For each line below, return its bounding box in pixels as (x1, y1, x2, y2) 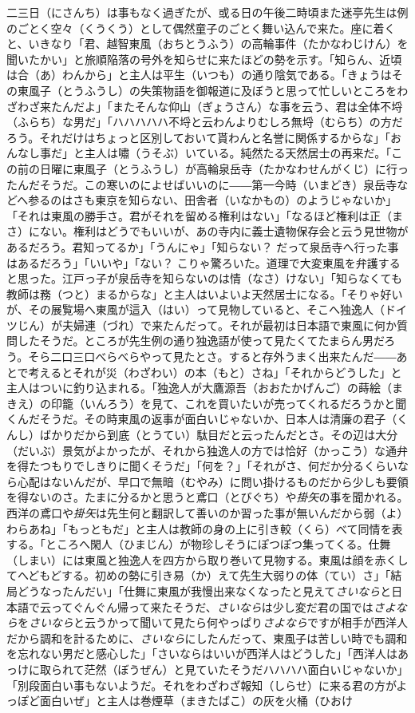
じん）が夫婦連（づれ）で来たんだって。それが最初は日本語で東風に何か (17, 316, 397, 333)
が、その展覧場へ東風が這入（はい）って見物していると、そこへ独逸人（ (6, 301, 385, 318)
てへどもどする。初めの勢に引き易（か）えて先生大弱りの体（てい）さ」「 (6, 567, 391, 584)
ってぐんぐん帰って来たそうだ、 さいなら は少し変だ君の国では (50, 598, 373, 615)
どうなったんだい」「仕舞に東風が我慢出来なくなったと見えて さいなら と (17, 582, 392, 599)
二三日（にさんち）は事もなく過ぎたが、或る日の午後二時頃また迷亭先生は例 (6, 4, 409, 20)
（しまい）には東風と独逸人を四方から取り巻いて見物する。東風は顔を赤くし (6, 551, 409, 568)
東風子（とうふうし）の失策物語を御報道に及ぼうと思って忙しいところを (17, 81, 397, 98)
